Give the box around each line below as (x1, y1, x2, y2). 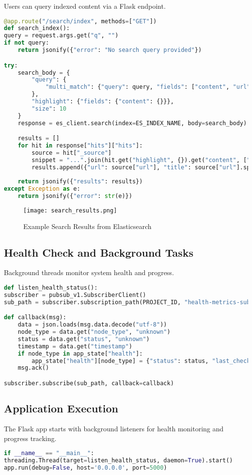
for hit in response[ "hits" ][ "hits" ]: (17, 142, 143, 149)
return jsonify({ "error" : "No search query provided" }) (17, 47, 202, 54)
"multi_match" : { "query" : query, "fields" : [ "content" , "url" (45, 83, 251, 91)
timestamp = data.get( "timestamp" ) (17, 343, 132, 350)
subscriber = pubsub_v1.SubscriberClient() (4, 291, 146, 298)
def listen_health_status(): (4, 284, 98, 292)
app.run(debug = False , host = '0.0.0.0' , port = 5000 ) (4, 464, 167, 472)
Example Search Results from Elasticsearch (23, 221, 152, 231)
